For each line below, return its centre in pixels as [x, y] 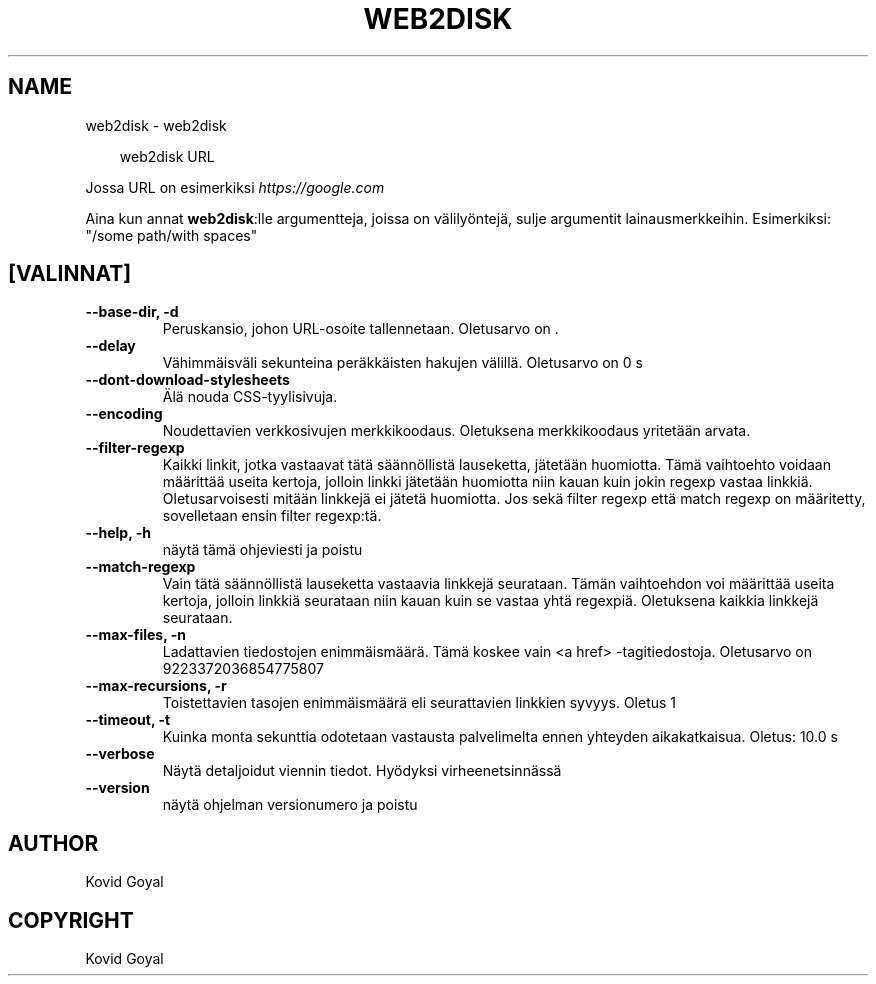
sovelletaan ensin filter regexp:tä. [272, 516]
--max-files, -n [136, 635]
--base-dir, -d [132, 312]
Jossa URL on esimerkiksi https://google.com [235, 187]
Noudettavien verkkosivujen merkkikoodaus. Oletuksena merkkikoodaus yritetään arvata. [456, 431]
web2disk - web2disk [156, 125]
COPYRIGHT [71, 920]
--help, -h [118, 533]
